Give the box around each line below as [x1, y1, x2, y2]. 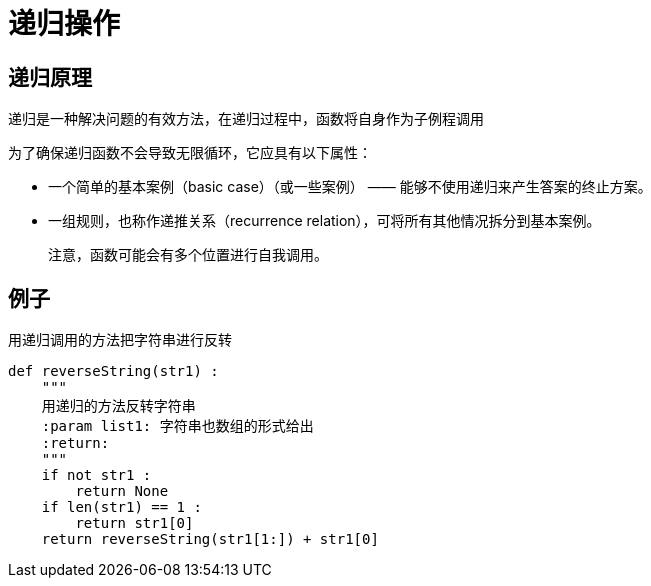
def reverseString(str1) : [8, 363, 219, 380]
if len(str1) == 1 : [41, 499, 202, 516]
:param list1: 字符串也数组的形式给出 [41, 418, 314, 435]
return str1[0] [75, 515, 194, 532]
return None [75, 483, 169, 500]
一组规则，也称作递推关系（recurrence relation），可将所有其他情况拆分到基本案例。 [48, 212, 601, 230]
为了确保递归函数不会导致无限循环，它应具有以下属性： [8, 144, 372, 162]
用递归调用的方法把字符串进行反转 [8, 331, 232, 349]
